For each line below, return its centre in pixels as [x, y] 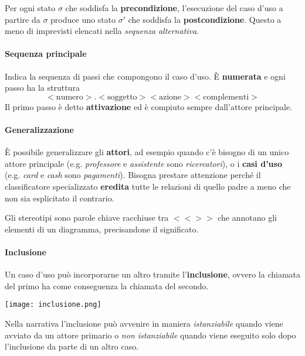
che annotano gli [247, 218]
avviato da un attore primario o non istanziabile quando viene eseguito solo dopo [150, 335]
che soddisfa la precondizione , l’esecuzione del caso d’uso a [174, 8]
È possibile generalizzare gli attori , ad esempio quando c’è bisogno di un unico [147, 152]
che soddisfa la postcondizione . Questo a [205, 19]
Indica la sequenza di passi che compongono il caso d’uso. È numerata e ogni [145, 76]
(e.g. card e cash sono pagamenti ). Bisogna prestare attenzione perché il [133, 175]
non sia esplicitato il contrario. [60, 198]
